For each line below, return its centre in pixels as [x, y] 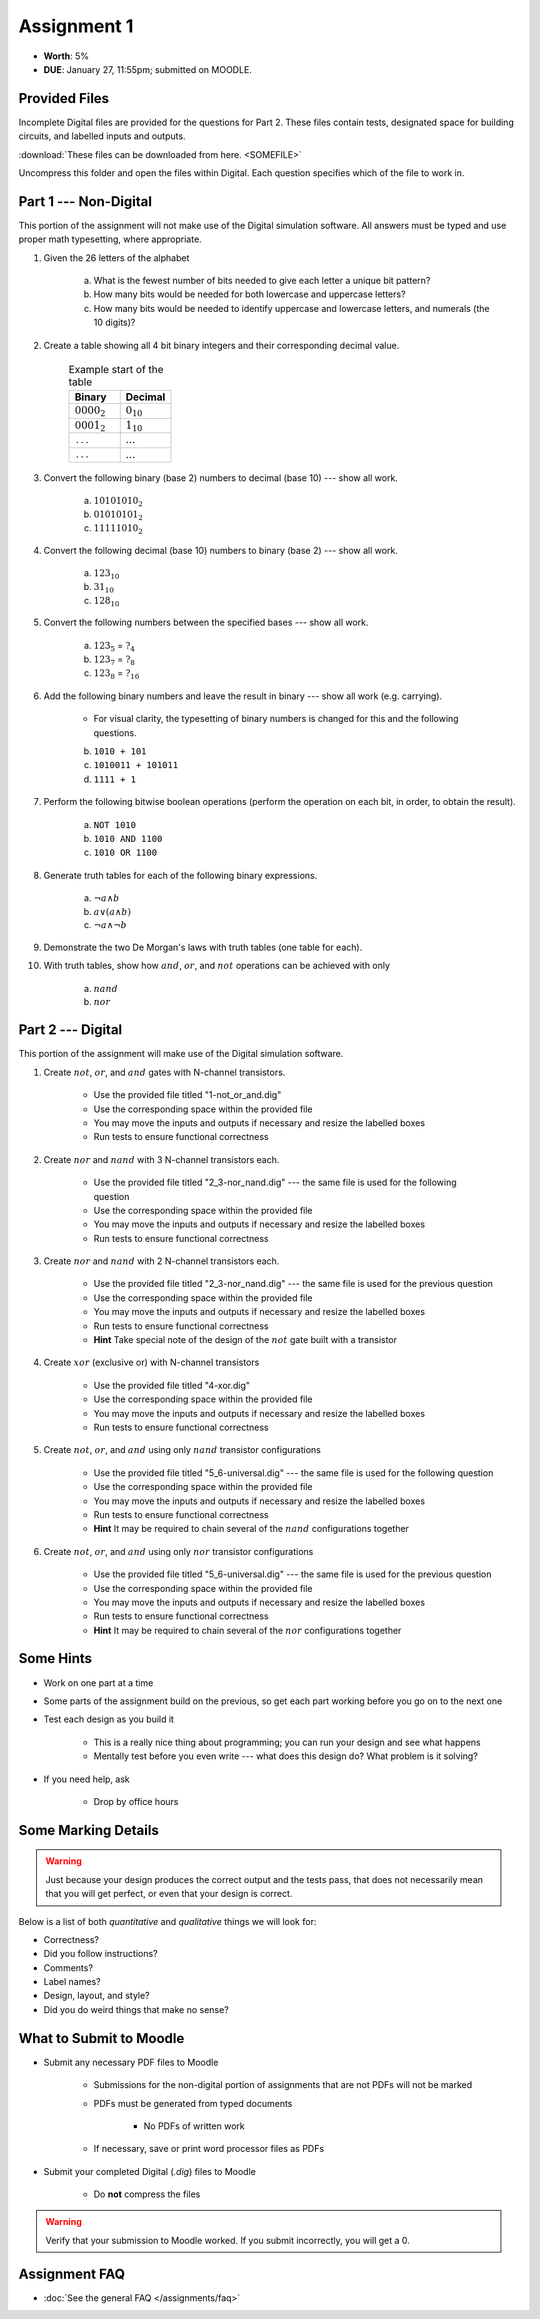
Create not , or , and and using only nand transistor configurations [182, 1450]
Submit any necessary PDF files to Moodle [131, 2062]
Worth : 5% [66, 56]
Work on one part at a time [98, 1682]
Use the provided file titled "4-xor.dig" [171, 1385]
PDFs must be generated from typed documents [193, 2103]
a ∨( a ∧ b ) [112, 911]
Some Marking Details [88, 1830]
